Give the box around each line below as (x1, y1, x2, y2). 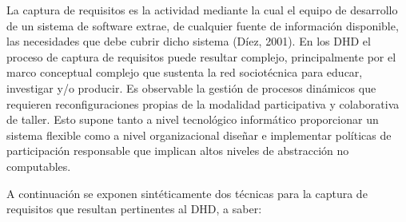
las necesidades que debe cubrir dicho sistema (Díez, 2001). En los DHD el (6, 33, 371, 50)
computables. (6, 157, 71, 174)
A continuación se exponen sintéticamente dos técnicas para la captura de (6, 184, 368, 201)
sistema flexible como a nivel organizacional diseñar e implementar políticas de (6, 126, 392, 143)
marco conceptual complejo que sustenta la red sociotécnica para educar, (6, 64, 363, 81)
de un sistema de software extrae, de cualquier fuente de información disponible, (6, 17, 399, 34)
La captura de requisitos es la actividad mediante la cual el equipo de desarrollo (6, 2, 398, 18)
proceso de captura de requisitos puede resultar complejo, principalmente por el (6, 48, 396, 65)
